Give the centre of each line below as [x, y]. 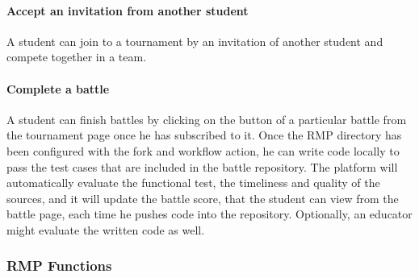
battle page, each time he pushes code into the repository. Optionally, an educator [209, 214]
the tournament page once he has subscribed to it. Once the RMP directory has [204, 135]
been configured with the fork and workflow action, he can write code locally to [203, 150]
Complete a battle [58, 88]
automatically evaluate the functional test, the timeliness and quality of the [193, 183]
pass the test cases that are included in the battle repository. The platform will [202, 166]
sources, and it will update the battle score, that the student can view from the [203, 198]
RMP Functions [59, 266]
